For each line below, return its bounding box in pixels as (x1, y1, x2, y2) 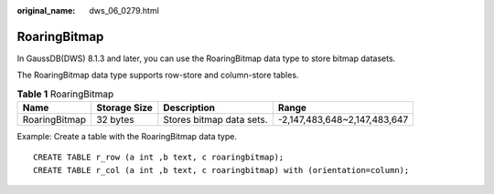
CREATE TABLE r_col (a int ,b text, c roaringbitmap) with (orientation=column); (33, 165, 410, 175)
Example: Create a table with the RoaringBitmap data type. (16, 131, 238, 142)
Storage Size (96, 101, 153, 114)
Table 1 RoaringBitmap (16, 87, 114, 100)
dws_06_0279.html (89, 5, 159, 15)
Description (163, 101, 215, 114)
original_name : (16, 5, 76, 15)
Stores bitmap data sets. (163, 114, 269, 127)
